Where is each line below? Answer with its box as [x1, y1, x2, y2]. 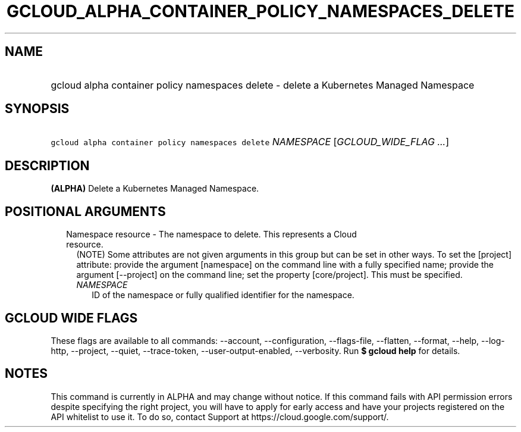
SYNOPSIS [5, 101, 70, 117]
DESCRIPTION [5, 158, 90, 173]
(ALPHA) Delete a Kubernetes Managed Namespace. [51, 183, 259, 194]
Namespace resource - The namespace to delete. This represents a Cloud [66, 229, 357, 240]
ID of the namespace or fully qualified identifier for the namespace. [92, 290, 354, 300]
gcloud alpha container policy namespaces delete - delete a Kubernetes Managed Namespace [51, 79, 475, 91]
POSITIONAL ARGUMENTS [5, 204, 166, 219]
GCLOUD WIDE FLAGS [5, 310, 138, 325]
